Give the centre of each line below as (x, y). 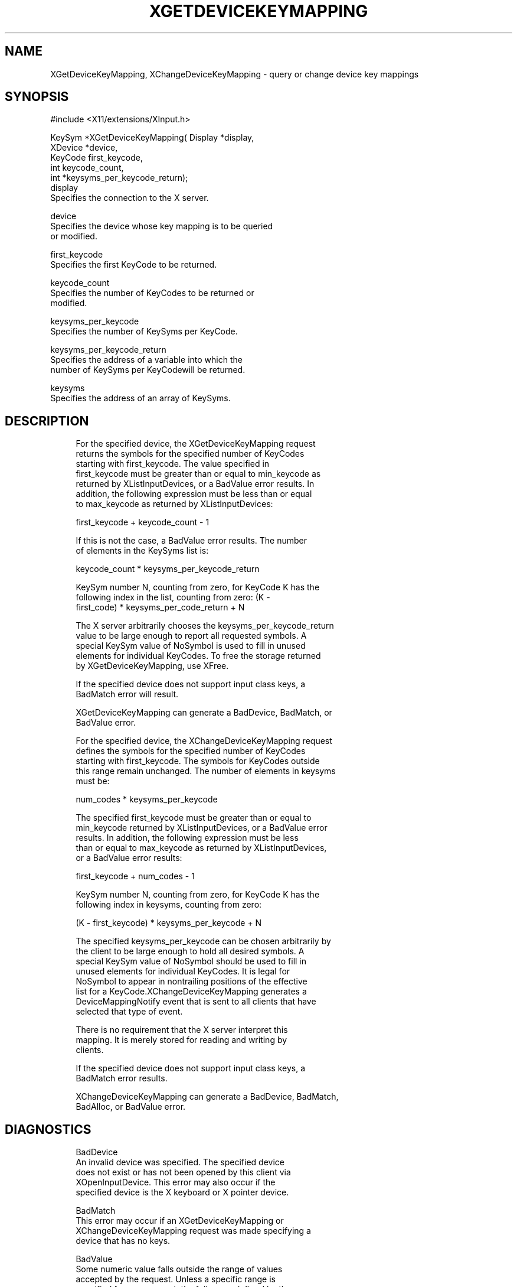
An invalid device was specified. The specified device (180, 1162)
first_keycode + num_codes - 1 (135, 876)
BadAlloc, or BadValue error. (131, 1107)
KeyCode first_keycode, (96, 158)
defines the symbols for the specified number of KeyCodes (191, 751)
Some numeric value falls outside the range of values (179, 1269)
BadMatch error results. (122, 1078)
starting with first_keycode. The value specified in (173, 464)
